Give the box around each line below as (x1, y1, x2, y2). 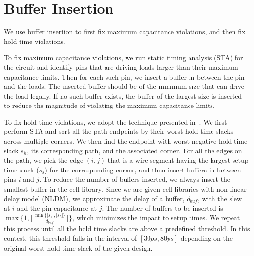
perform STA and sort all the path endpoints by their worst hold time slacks (4, 126, 233, 136)
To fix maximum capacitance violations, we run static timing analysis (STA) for (4, 52, 243, 63)
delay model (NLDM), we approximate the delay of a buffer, (4, 193, 185, 203)
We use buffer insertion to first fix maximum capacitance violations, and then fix (4, 26, 246, 37)
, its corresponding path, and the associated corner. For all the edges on (27, 145, 242, 155)
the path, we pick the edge (4, 155, 84, 165)
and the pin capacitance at (17, 203, 97, 213)
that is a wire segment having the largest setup (107, 155, 249, 165)
